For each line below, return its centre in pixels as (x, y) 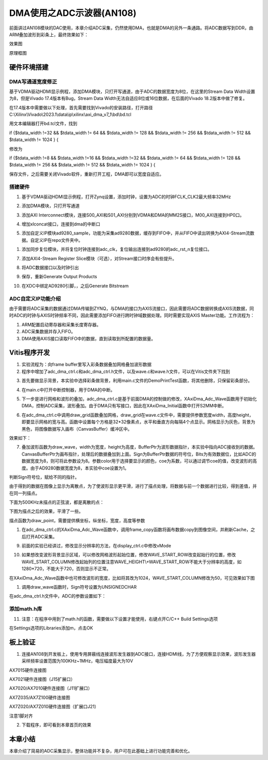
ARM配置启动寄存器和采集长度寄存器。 (61, 324)
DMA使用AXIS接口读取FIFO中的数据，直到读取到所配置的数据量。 (89, 338)
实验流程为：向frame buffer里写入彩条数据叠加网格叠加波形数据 (87, 365)
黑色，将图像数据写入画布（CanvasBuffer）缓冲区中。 (77, 429)
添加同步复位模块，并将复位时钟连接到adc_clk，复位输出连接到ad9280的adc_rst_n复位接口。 (117, 249)
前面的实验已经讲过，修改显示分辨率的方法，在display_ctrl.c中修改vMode (96, 546)
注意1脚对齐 (21, 716)
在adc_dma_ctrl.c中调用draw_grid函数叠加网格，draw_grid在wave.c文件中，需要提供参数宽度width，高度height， (138, 415)
